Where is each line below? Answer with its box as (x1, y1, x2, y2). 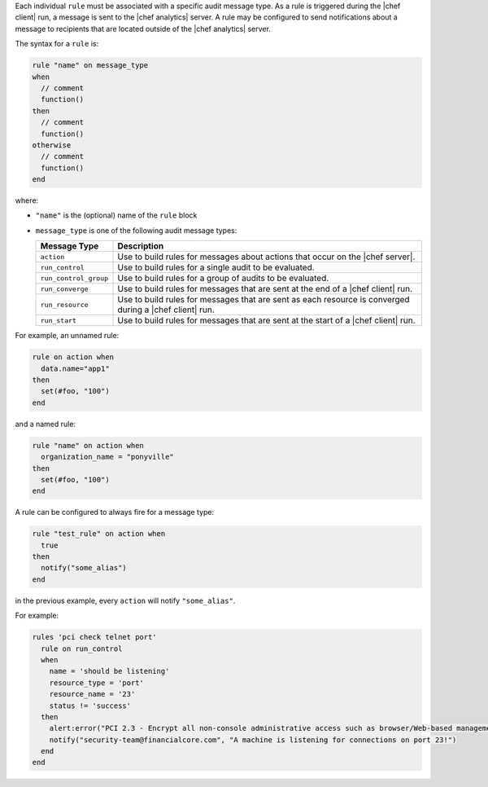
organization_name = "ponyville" (41, 452, 174, 462)
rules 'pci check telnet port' (32, 632, 158, 642)
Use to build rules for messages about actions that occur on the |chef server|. (117, 251, 416, 262)
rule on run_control (41, 644, 123, 653)
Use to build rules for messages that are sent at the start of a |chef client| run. (117, 314, 416, 326)
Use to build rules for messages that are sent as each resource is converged (117, 294, 410, 306)
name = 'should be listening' (49, 666, 170, 676)
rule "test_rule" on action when (32, 530, 166, 539)
